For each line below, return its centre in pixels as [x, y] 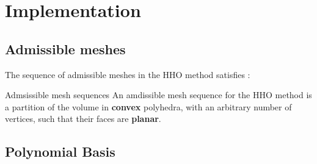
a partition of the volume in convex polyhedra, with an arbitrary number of [148, 106]
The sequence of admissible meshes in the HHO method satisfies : [128, 74]
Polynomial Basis [60, 152]
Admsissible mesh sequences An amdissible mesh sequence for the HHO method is [158, 95]
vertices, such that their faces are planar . [83, 119]
